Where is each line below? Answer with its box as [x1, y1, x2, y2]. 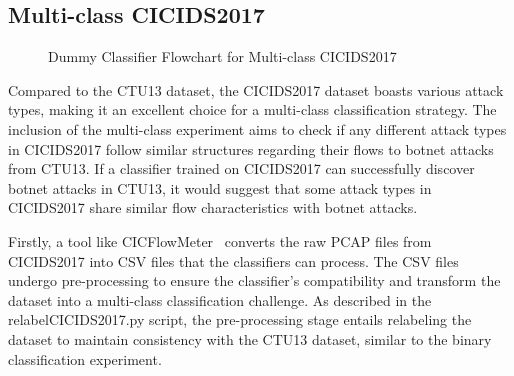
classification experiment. [8, 348, 162, 369]
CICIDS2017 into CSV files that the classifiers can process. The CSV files [8, 250, 459, 271]
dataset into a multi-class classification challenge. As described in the [8, 289, 432, 310]
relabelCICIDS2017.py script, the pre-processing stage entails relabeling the [8, 309, 472, 330]
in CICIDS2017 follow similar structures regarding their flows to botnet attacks [8, 138, 494, 159]
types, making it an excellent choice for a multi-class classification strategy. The [8, 99, 497, 120]
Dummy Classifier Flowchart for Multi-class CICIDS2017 [48, 46, 397, 67]
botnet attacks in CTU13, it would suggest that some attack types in [8, 177, 432, 198]
